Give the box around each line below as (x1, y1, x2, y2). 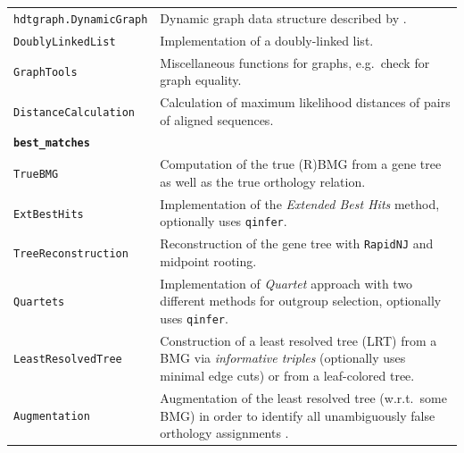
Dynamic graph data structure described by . (160, 8, 407, 27)
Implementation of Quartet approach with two (160, 273, 413, 292)
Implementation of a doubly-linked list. (160, 30, 374, 49)
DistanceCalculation (13, 105, 136, 119)
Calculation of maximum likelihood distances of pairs (160, 93, 451, 111)
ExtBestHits (13, 207, 84, 221)
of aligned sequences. (160, 110, 274, 129)
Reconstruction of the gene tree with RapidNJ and (160, 234, 434, 253)
